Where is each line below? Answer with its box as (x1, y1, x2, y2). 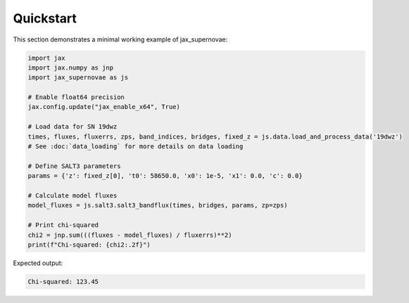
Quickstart (13, 11, 77, 26)
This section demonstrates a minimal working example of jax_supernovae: (13, 35, 228, 44)
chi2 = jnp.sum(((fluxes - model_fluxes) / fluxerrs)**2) (27, 231, 232, 239)
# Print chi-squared (27, 221, 99, 229)
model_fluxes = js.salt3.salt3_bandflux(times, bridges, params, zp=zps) (27, 201, 288, 209)
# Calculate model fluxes (27, 192, 118, 200)
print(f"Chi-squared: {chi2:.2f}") (27, 240, 151, 249)
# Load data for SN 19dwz (27, 123, 118, 131)
